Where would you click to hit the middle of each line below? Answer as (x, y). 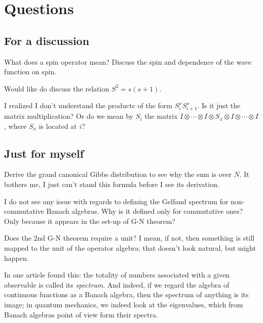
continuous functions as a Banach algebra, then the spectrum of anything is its (126, 294)
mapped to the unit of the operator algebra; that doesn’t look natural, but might (130, 248)
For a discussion (47, 40)
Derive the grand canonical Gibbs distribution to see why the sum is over (118, 174)
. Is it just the (219, 105)
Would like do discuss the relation (57, 88)
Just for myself (44, 153)
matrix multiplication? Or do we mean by (69, 116)
